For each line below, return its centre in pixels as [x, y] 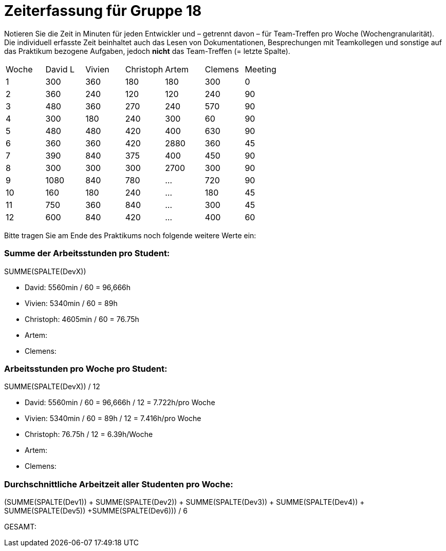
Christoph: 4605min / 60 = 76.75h [82, 319]
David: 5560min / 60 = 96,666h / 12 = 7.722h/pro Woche [120, 403]
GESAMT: [20, 527]
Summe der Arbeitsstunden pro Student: [87, 253]
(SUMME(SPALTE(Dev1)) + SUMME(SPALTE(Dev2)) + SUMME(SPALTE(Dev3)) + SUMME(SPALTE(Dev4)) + [184, 502]
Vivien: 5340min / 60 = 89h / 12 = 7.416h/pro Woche [113, 419]
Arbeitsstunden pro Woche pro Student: [86, 368]
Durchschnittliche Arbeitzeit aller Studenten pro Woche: [119, 484]
